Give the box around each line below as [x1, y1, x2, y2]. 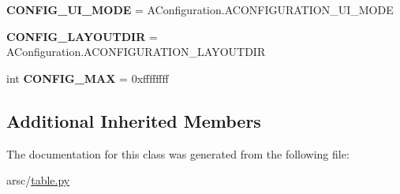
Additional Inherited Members [6, 108, 261, 132]
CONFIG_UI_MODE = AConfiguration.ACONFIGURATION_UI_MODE [6, 2, 394, 17]
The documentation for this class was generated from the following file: [6, 145, 350, 162]
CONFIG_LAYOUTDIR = [6, 28, 158, 44]
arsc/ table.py [6, 172, 70, 188]
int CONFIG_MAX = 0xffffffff [6, 69, 169, 86]
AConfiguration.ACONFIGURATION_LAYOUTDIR [6, 43, 266, 60]
